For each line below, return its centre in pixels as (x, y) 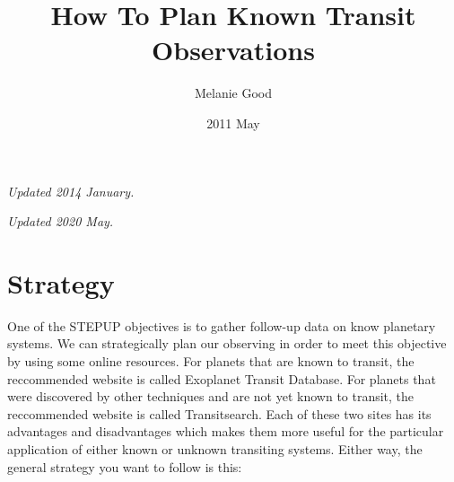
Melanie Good (233, 93)
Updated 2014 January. (71, 191)
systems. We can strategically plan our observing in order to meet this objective (227, 343)
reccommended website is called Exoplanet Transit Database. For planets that (222, 378)
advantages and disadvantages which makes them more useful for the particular (226, 431)
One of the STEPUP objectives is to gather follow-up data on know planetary (222, 325)
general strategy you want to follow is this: (125, 466)
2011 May (233, 123)
